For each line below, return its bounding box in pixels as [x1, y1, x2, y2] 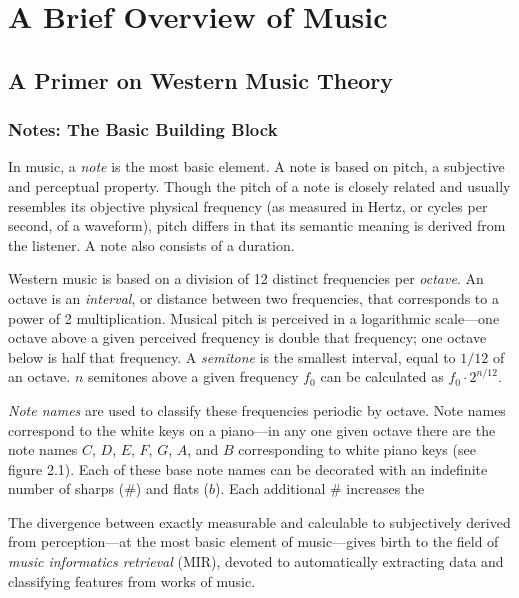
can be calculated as [320, 366, 444, 387]
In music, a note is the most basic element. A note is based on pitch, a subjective [8, 156, 505, 177]
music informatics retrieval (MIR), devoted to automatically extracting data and [8, 551, 504, 572]
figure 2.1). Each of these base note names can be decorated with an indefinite [8, 458, 488, 479]
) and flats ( [135, 478, 210, 499]
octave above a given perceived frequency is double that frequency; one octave [8, 327, 487, 348]
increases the [346, 478, 425, 499]
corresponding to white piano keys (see [238, 439, 476, 460]
